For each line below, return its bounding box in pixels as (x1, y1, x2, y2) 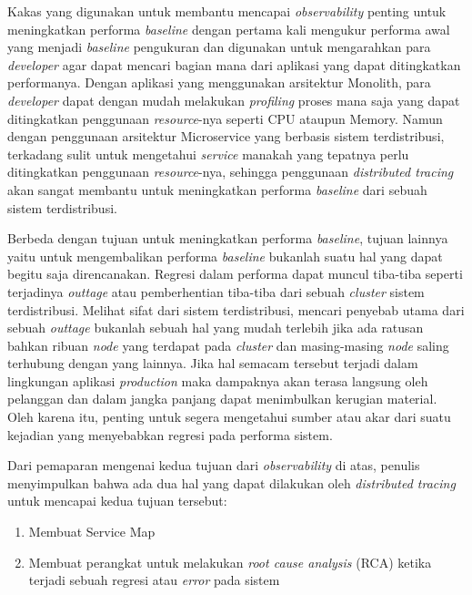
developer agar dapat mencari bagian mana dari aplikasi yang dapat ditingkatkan (7, 55, 461, 74)
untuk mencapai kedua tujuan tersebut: (7, 491, 227, 510)
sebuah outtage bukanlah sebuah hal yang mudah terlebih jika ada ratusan (7, 318, 424, 337)
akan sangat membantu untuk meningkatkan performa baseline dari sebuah (7, 180, 427, 199)
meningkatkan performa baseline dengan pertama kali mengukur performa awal (7, 19, 450, 38)
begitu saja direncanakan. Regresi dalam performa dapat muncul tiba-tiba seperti (7, 264, 463, 283)
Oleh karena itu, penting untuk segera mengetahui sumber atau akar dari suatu (7, 407, 451, 426)
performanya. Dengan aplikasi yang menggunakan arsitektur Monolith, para (7, 73, 431, 92)
